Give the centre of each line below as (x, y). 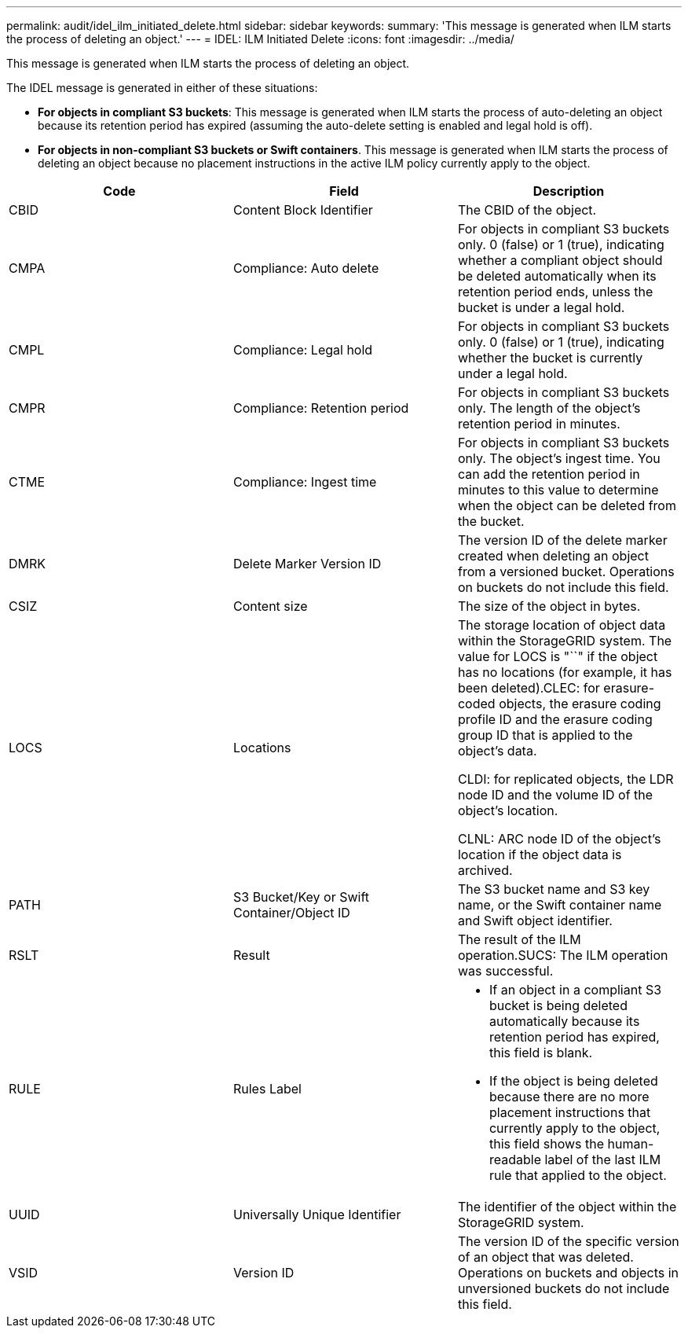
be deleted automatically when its (557, 276)
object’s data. (497, 751)
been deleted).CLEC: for (529, 688)
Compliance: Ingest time (305, 482)
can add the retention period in (549, 474)
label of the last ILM (603, 1159)
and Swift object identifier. (535, 921)
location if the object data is (540, 854)
